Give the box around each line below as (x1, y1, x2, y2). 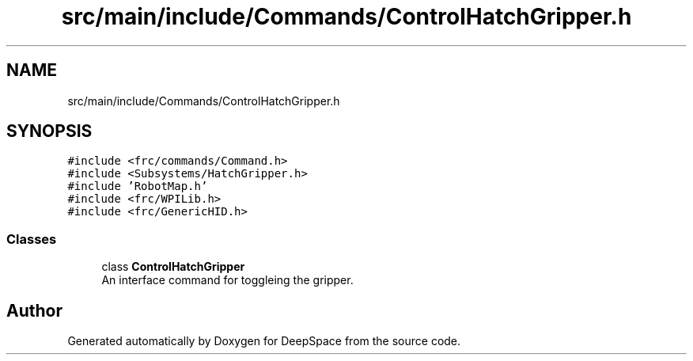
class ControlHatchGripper (101, 260, 245, 274)
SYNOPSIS (6, 121, 93, 142)
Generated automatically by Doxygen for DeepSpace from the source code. (67, 334, 461, 348)
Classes (6, 230, 57, 247)
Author (6, 300, 62, 321)
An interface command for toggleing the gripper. (101, 273, 354, 287)
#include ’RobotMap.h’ (67, 180, 208, 193)
